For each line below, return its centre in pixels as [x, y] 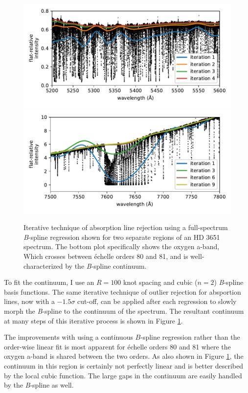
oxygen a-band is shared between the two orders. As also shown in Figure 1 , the [124, 356]
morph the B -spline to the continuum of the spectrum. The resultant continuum [124, 311]
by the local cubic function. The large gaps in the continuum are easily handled [123, 375]
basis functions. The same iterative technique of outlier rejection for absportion [123, 291]
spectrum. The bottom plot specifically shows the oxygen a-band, [122, 246]
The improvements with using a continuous [68, 337]
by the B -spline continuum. [106, 266]
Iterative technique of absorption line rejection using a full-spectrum [126, 227]
